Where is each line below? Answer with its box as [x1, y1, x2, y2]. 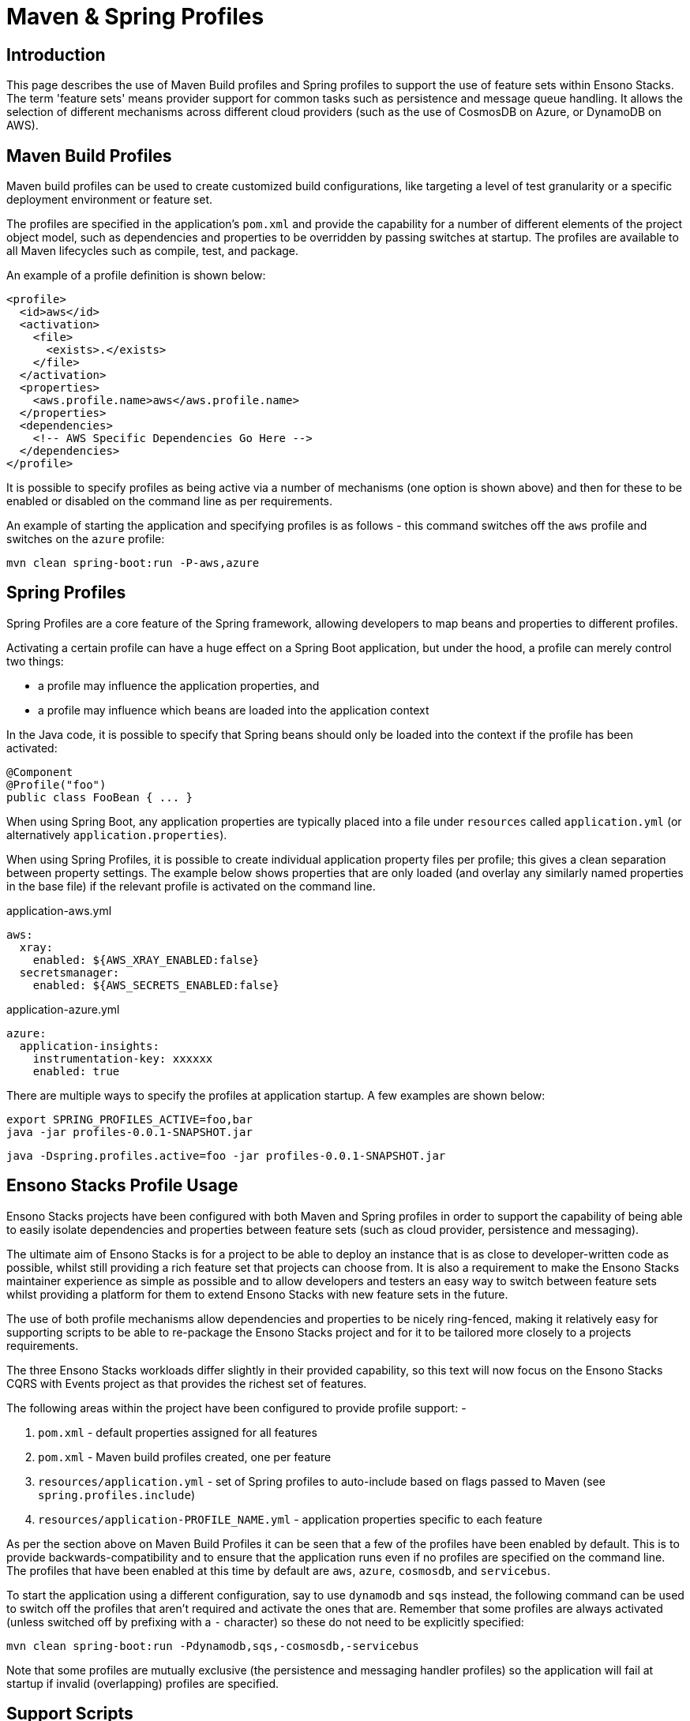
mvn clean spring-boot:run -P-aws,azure [6, 557, 260, 570]
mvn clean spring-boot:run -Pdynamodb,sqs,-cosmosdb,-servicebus [6, 1639, 419, 1652]
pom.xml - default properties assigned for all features [38, 1425, 317, 1439]
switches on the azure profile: [6, 532, 165, 546]
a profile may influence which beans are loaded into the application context [38, 703, 429, 717]
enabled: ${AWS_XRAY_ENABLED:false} [32, 953, 260, 966]
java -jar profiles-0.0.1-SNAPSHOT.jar [6, 1125, 253, 1138]
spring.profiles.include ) [38, 1487, 195, 1502]
